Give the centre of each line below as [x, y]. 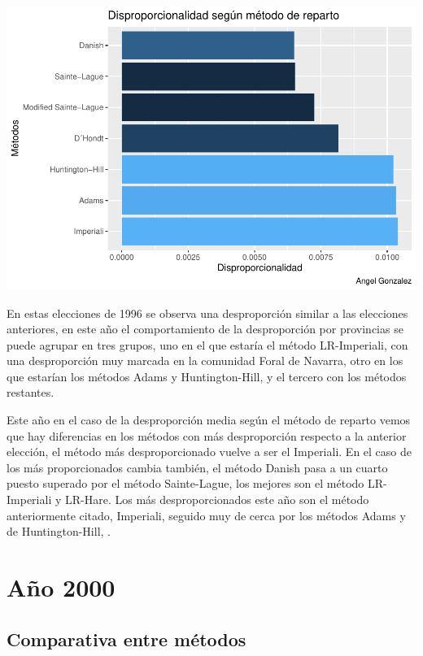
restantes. [31, 392]
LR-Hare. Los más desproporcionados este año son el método [217, 500]
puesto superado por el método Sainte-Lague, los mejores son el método [185, 483]
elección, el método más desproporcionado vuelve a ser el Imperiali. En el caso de [209, 452]
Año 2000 [61, 587]
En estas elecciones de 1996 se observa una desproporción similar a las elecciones [207, 313]
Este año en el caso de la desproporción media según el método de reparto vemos [209, 420]
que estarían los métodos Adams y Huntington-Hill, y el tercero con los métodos [207, 376]
